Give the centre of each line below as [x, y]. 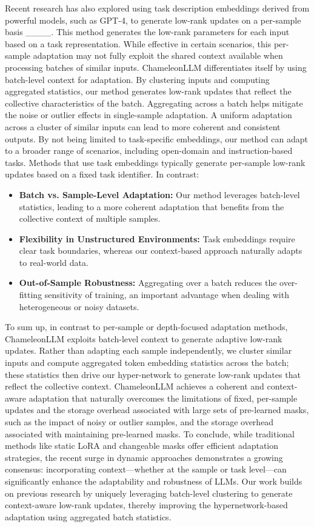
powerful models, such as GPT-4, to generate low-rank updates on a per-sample [153, 20]
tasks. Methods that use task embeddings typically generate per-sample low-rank [155, 162]
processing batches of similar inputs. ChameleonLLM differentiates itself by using [156, 67]
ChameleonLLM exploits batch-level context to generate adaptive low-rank [144, 338]
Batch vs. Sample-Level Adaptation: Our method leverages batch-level [159, 194]
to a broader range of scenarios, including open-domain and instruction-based [149, 151]
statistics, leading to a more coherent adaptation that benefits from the [152, 206]
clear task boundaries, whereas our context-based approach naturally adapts [161, 250]
